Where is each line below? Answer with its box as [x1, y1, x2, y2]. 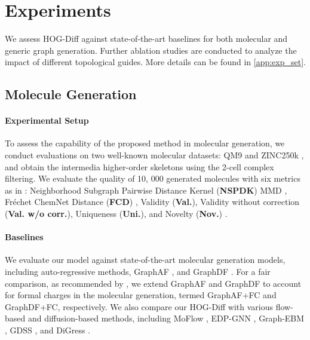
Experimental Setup [5, 114, 89, 127]
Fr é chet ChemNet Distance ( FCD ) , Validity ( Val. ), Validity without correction [5, 195, 300, 208]
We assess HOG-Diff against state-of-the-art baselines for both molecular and [5, 32, 288, 45]
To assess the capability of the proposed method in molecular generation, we [5, 137, 285, 149]
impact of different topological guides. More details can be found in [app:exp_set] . [5, 56, 306, 68]
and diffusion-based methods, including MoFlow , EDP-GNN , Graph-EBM [27, 312, 305, 324]
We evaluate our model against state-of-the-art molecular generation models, [5, 253, 286, 266]
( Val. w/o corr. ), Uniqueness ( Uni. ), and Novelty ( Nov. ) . [5, 207, 228, 220]
